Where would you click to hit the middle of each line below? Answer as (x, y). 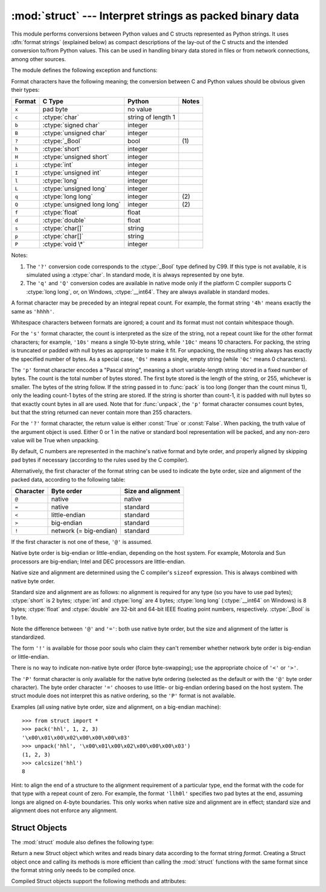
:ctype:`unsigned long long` (81, 204)
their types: (25, 89)
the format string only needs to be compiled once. (73, 870)
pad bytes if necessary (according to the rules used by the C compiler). (100, 460)
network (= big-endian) (85, 531)
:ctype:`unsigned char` (75, 133)
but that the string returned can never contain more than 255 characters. (102, 412)
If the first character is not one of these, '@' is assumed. (82, 542)
